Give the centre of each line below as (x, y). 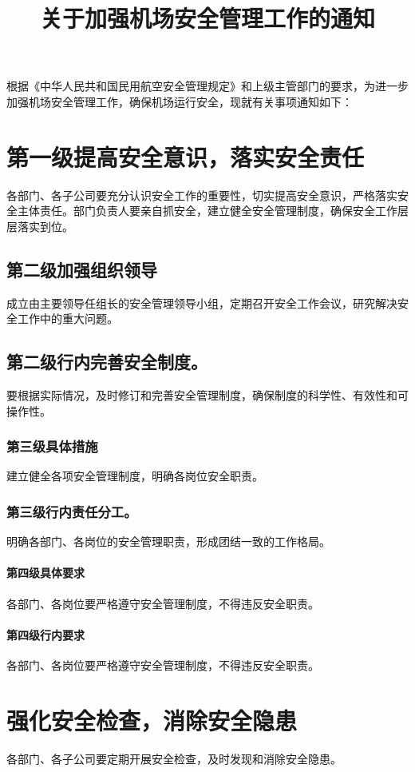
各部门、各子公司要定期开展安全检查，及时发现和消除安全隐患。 (174, 758)
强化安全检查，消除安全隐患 (152, 720)
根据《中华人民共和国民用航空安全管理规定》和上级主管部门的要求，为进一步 (207, 86)
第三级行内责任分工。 (72, 511)
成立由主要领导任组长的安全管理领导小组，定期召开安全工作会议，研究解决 (202, 302)
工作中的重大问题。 (67, 318)
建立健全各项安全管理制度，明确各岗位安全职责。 (135, 476)
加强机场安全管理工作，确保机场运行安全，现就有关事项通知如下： (180, 101)
